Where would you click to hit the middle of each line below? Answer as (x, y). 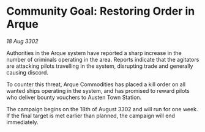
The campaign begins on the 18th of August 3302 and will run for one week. (102, 109)
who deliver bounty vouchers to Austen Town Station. (74, 97)
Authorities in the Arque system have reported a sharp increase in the (94, 53)
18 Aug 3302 (22, 41)
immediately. (22, 122)
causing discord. (28, 72)
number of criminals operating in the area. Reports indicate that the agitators (103, 59)
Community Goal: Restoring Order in (101, 11)
